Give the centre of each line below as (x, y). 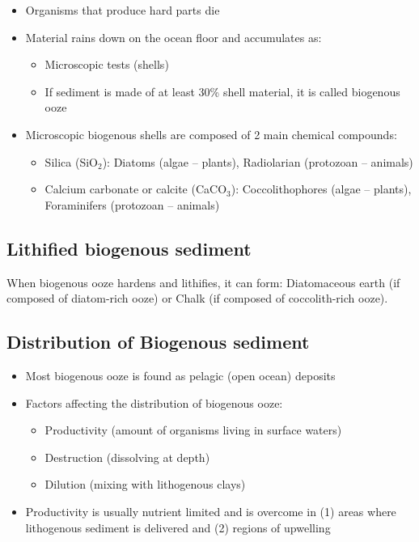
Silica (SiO (71, 161)
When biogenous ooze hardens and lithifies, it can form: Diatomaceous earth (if (203, 282)
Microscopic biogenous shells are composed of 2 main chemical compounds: (211, 134)
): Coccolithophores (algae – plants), (321, 189)
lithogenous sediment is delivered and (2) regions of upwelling (178, 527)
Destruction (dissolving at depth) (127, 457)
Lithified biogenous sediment (129, 248)
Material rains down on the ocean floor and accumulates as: (174, 37)
